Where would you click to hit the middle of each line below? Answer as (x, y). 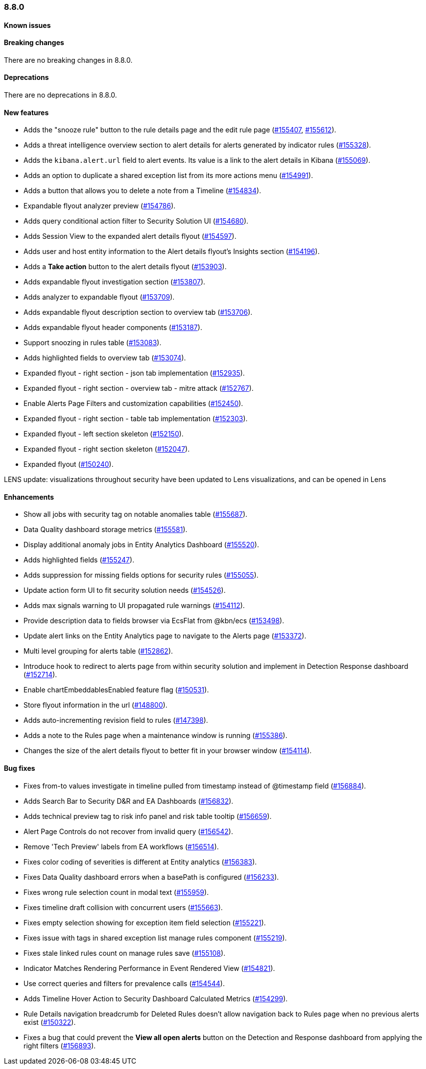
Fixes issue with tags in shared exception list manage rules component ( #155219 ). (155, 938)
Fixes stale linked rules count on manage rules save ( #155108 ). (125, 953)
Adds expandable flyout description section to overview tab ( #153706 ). (138, 312)
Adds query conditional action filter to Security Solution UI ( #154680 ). (136, 221)
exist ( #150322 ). (50, 1022)
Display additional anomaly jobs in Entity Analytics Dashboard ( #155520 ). (141, 545)
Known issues (27, 25)
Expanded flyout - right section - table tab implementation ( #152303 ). (136, 419)
